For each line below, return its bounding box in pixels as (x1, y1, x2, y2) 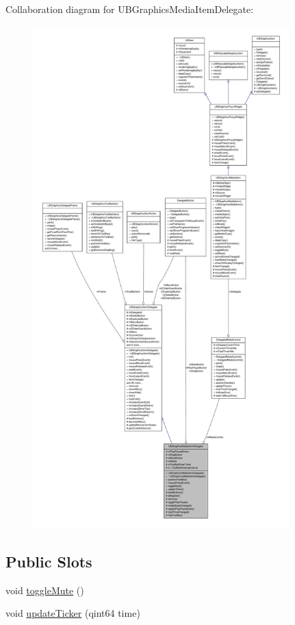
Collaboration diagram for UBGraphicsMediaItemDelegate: (5, 2, 254, 16)
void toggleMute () (5, 583, 84, 597)
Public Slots (5, 550, 92, 572)
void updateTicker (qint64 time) (5, 606, 140, 620)
